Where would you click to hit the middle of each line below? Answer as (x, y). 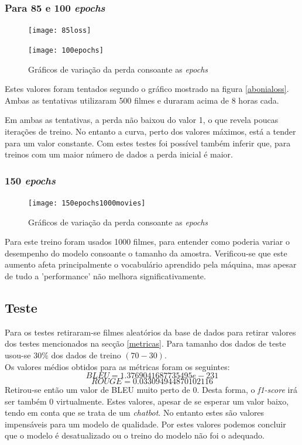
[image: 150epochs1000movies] (87, 203)
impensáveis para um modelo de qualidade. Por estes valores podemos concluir (145, 424)
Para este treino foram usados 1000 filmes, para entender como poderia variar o (147, 242)
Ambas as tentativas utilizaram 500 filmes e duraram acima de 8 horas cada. (142, 100)
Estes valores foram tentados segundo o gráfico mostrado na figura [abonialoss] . (147, 89)
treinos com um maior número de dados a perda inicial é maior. (119, 154)
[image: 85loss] (60, 31)
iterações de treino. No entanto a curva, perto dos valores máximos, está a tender (150, 131)
